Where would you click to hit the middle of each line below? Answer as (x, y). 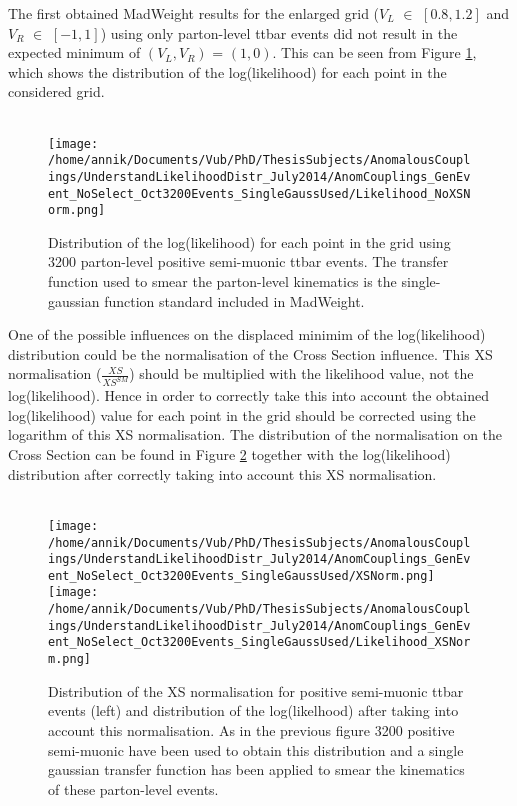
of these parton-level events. (133, 788)
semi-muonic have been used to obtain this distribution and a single (256, 749)
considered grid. (56, 91)
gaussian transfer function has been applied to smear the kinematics (256, 769)
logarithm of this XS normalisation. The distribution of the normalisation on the (255, 434)
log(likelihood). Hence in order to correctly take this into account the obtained (248, 395)
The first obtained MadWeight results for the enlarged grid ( (194, 13)
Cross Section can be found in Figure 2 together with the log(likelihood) (229, 454)
